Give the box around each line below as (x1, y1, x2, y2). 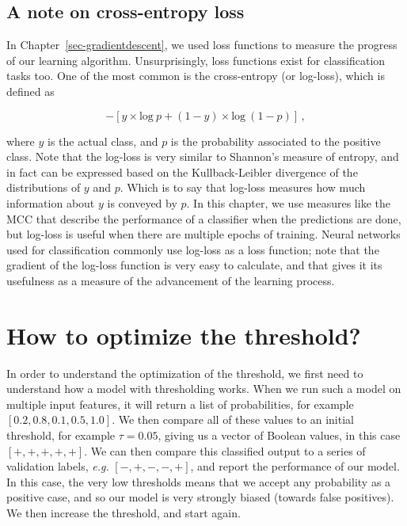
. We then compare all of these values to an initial (112, 411, 354, 428)
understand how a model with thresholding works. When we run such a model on (6, 380, 401, 397)
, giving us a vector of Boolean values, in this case (158, 427, 401, 444)
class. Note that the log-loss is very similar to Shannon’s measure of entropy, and (6, 148, 399, 165)
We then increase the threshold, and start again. (6, 504, 241, 520)
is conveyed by (107, 194, 177, 211)
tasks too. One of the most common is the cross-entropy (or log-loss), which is (6, 67, 385, 84)
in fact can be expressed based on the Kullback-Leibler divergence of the (6, 163, 358, 180)
